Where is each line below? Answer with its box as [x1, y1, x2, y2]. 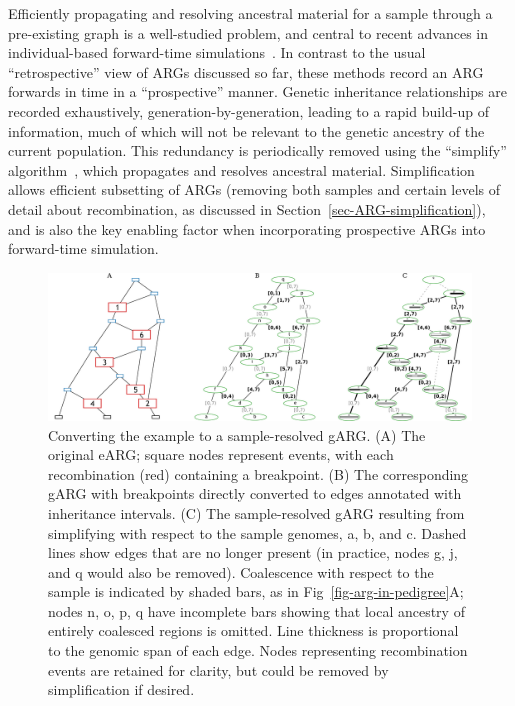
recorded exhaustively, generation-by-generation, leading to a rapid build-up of [8, 100, 490, 121]
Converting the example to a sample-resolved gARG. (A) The [48, 424, 426, 445]
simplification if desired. [48, 679, 195, 700]
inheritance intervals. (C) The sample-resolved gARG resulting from [48, 502, 465, 523]
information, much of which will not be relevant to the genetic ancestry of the [8, 120, 485, 141]
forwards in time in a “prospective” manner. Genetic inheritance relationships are [8, 81, 507, 102]
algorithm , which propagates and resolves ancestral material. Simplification [8, 159, 475, 180]
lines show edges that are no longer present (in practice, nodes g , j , [48, 542, 458, 563]
